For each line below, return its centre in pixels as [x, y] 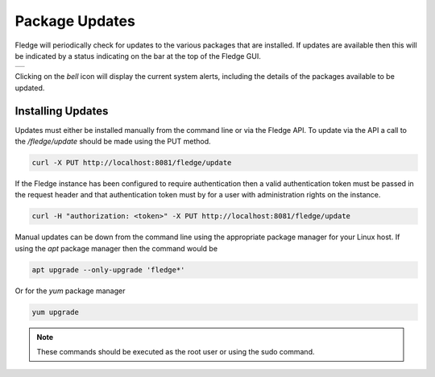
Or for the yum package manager [70, 291]
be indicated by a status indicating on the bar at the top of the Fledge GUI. [138, 56]
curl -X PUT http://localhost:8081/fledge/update [132, 162]
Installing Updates [62, 111]
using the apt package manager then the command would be [116, 248]
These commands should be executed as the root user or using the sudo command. [176, 352]
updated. [30, 88]
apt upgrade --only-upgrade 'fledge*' [108, 269]
